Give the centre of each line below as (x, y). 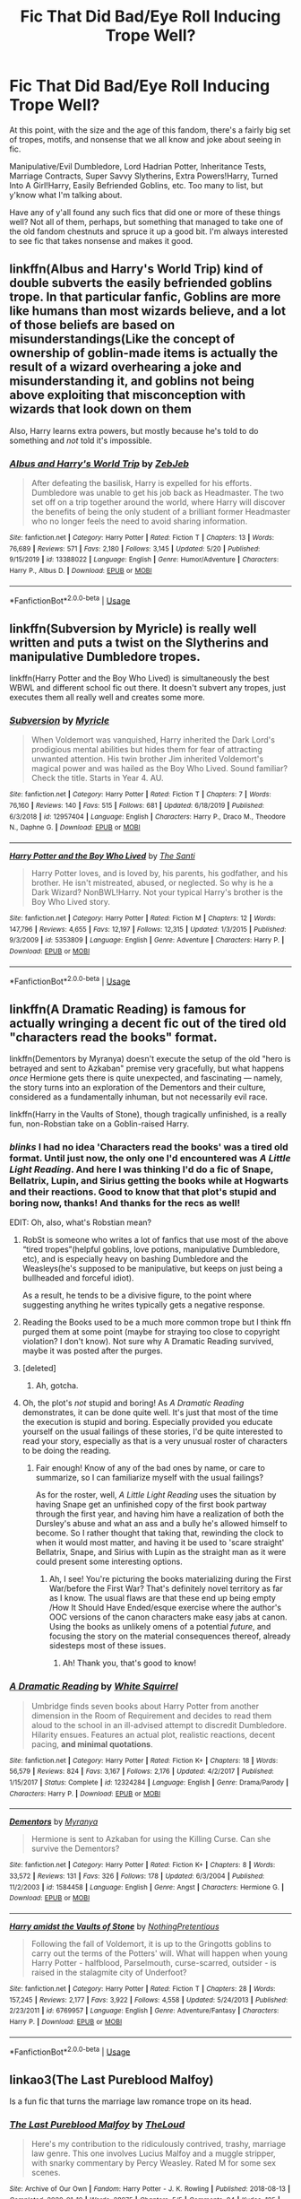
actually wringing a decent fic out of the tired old (148, 1023)
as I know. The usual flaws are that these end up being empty (162, 1598)
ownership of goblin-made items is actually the (144, 353)
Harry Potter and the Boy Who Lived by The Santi (102, 856)
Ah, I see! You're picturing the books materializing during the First (170, 1579)
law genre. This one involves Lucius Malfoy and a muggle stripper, (153, 2153)
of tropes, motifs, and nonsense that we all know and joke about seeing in (146, 139)
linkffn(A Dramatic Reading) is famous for (128, 1009)
